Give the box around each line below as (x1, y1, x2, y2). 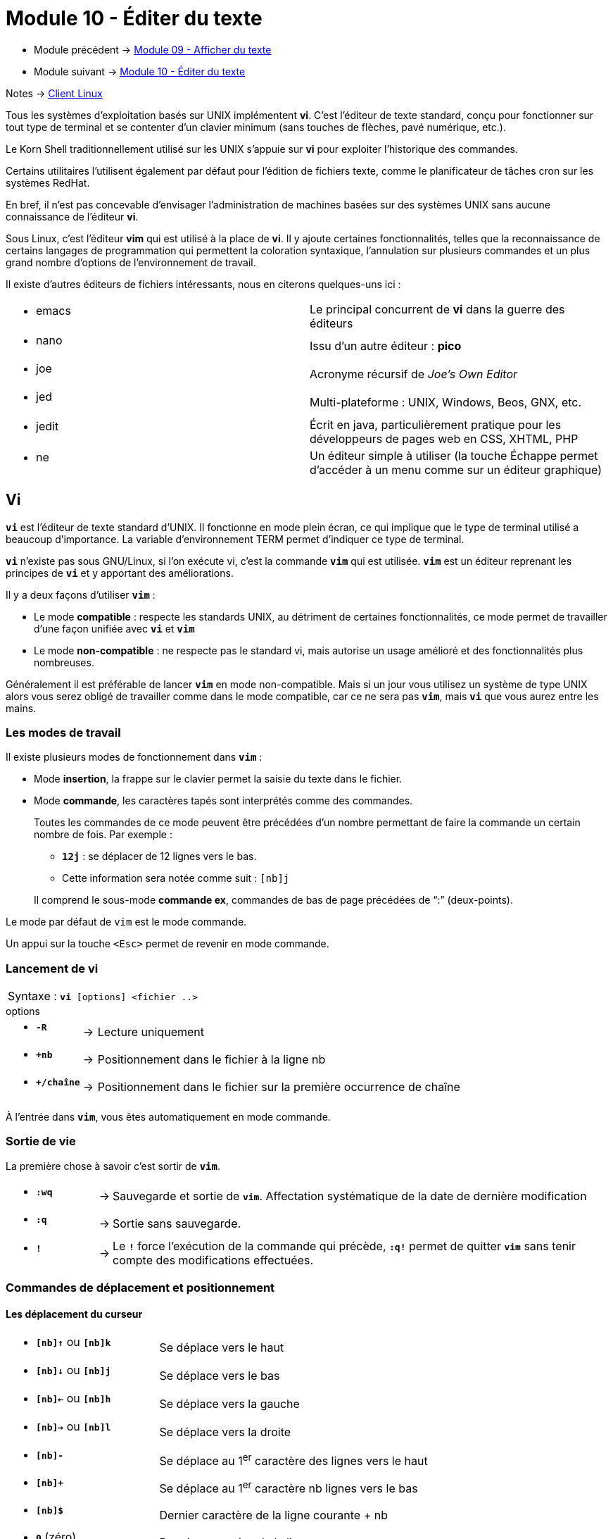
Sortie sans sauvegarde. (113, 1216, 241, 1231)
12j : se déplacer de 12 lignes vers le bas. (62, 850, 257, 863)
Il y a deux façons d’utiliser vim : (6, 588, 156, 601)
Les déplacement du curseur (6, 1307, 143, 1320)
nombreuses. (34, 656, 94, 668)
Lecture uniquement (97, 1024, 204, 1039)
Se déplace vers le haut (159, 1340, 284, 1355)
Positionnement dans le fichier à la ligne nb (97, 1052, 326, 1066)
